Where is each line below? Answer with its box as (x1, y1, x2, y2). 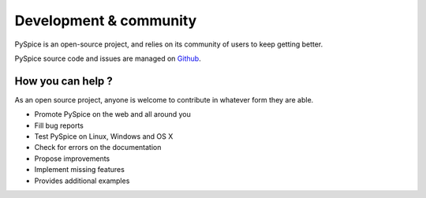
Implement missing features (34, 165, 125, 174)
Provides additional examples (34, 176, 130, 185)
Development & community (14, 12, 197, 29)
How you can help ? (14, 74, 114, 88)
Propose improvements (34, 154, 110, 163)
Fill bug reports (34, 121, 84, 130)
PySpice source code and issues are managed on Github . (14, 54, 201, 63)
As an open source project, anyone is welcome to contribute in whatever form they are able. (14, 95, 314, 104)
